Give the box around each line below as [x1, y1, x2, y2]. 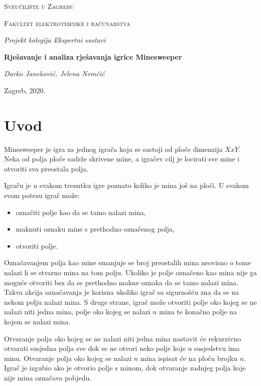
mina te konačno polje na [159, 306, 237, 317]
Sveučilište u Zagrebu [4, 1, 74, 11]
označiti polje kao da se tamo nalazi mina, [16, 207, 146, 217]
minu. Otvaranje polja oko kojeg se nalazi [4, 352, 132, 363]
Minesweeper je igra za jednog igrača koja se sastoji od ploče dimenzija [4, 143, 223, 154]
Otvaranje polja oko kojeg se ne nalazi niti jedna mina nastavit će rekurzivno [4, 333, 241, 343]
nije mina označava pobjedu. [4, 372, 92, 382]
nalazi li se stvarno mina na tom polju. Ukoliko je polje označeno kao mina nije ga [4, 267, 257, 278]
